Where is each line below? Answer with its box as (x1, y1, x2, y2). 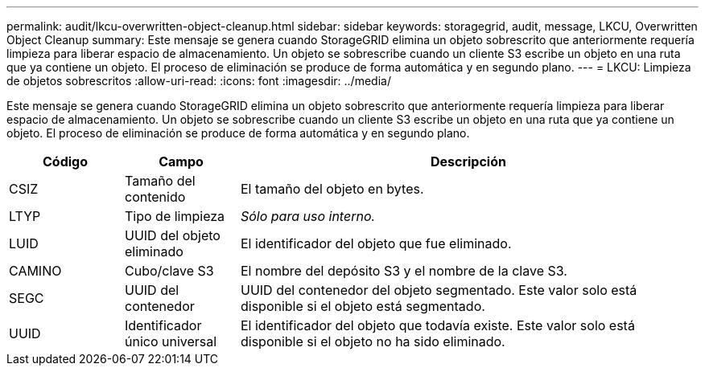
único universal (124, 333, 217, 350)
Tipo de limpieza (124, 208, 225, 224)
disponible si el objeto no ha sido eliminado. (240, 333, 505, 350)
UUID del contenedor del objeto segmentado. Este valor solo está (240, 282, 637, 298)
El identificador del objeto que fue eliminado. (240, 235, 512, 251)
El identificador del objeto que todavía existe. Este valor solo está (240, 317, 635, 333)
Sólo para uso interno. (240, 208, 376, 224)
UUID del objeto (124, 227, 221, 243)
